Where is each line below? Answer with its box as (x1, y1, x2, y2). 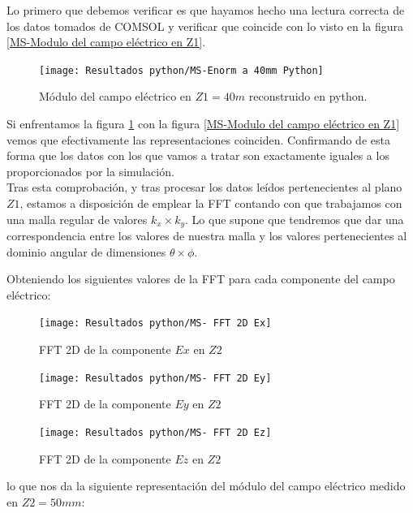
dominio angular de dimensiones (6, 243, 166, 260)
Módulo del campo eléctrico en (39, 88, 191, 105)
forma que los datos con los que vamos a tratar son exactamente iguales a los (6, 147, 389, 164)
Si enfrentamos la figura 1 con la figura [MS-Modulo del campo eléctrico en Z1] (6, 115, 400, 132)
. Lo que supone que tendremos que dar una (185, 210, 404, 227)
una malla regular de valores (6, 210, 148, 227)
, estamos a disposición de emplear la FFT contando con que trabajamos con (19, 195, 402, 211)
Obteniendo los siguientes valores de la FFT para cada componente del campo (6, 270, 395, 287)
